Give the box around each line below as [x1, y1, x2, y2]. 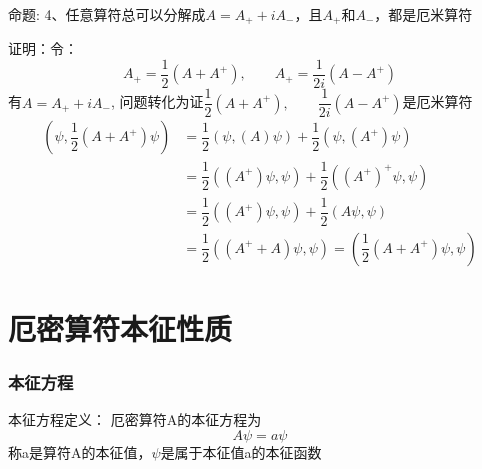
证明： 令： [8, 38, 78, 59]
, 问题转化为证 [110, 91, 204, 112]
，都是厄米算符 [374, 3, 473, 24]
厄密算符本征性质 [8, 307, 233, 348]
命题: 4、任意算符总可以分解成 [8, 3, 206, 24]
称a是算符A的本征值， [8, 441, 152, 462]
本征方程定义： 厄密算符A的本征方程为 [8, 409, 262, 430]
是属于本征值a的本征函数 [160, 441, 322, 462]
